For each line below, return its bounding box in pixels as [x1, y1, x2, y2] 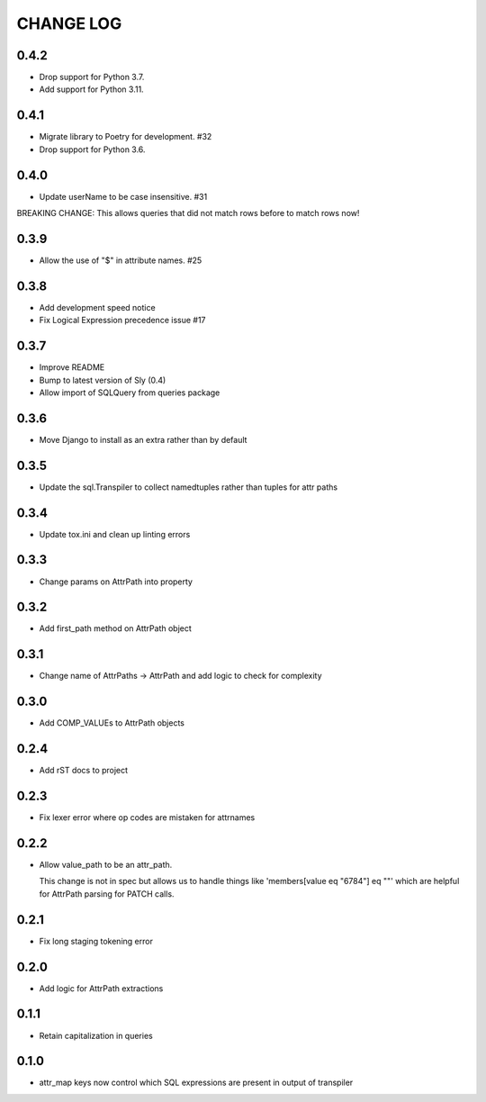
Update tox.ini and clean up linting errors [39, 528, 191, 539]
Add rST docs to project [39, 765, 129, 776]
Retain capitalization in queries [39, 1030, 153, 1041]
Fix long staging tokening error [39, 935, 153, 946]
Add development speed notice [39, 302, 157, 312]
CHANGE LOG [16, 14, 122, 33]
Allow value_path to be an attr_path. [39, 860, 173, 870]
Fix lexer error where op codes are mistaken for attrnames [39, 812, 256, 823]
